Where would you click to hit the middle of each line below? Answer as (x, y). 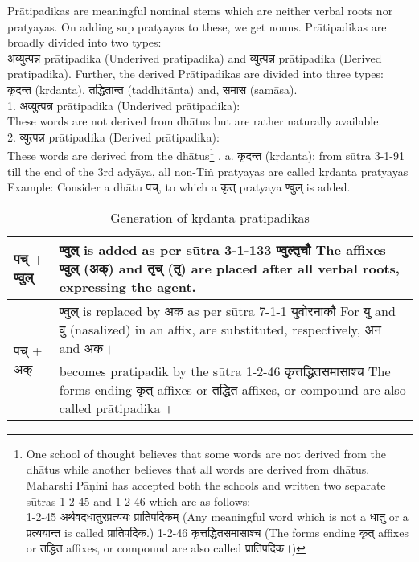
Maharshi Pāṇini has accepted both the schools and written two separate (206, 484)
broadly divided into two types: (84, 42)
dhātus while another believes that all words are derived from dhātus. (198, 469)
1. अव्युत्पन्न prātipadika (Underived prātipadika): (124, 105)
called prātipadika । (116, 408)
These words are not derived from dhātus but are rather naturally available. (195, 121)
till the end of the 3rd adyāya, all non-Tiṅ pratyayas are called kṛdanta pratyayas (208, 171)
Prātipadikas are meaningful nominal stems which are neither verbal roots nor (200, 10)
